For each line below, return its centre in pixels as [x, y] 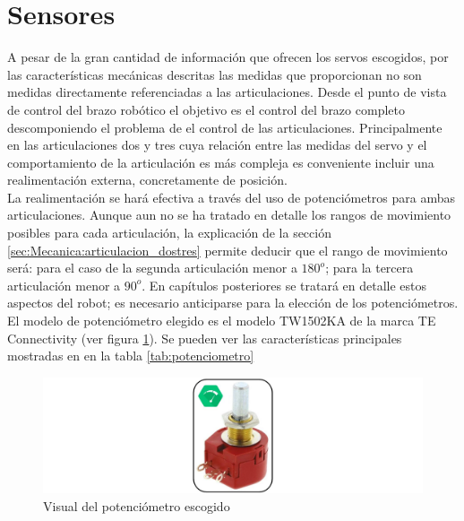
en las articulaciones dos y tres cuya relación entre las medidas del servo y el [217, 145]
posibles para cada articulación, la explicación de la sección [169, 233]
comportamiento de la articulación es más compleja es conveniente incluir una [221, 162]
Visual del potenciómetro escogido [137, 505]
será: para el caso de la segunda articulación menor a [152, 268]
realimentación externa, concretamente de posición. [147, 180]
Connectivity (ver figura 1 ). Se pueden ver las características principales [205, 338]
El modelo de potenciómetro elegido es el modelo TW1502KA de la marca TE [222, 321]
